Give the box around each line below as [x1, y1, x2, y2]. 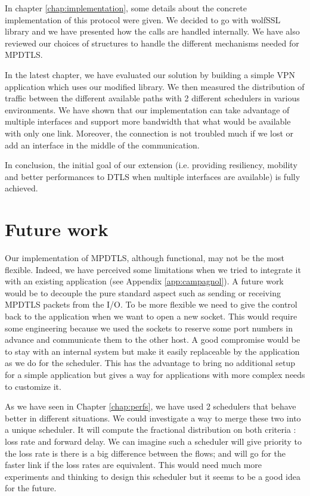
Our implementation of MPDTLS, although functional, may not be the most [5, 252, 284, 264]
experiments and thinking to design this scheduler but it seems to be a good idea [5, 470, 300, 482]
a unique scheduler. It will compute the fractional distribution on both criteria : [5, 423, 296, 436]
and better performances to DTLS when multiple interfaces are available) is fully [5, 170, 300, 182]
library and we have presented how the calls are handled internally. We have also [5, 25, 300, 38]
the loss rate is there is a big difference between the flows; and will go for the [5, 447, 286, 459]
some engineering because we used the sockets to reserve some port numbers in [5, 321, 293, 334]
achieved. [5, 182, 38, 194]
